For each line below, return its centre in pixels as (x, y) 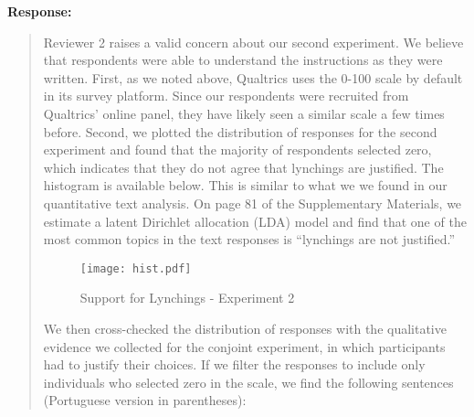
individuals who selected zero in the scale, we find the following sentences (248, 382)
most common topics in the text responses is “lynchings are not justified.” (249, 239)
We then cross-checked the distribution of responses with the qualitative (245, 328)
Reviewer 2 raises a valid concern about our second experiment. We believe (253, 42)
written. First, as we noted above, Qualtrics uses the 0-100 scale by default (253, 77)
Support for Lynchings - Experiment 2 (187, 298)
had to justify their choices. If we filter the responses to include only (234, 364)
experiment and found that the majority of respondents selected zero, (237, 150)
